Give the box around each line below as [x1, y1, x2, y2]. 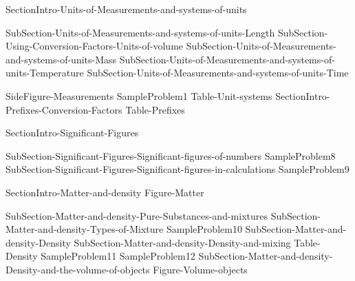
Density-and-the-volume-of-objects [6, 262, 150, 276]
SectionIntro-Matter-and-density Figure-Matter [6, 185, 204, 199]
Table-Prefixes [125, 102, 185, 116]
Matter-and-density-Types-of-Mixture [6, 222, 164, 236]
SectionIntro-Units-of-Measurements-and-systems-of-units [6, 2, 247, 16]
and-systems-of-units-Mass [6, 52, 117, 66]
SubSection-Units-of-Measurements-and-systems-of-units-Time [87, 65, 349, 80]
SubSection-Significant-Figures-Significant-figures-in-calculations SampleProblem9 [6, 162, 349, 176]
